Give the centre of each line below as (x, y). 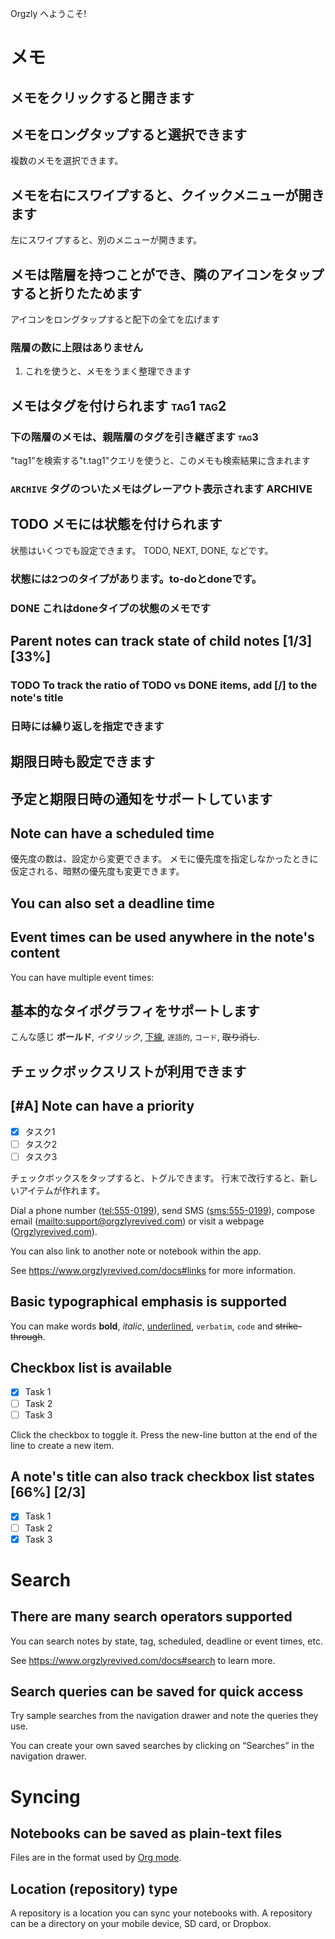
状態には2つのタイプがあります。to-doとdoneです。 (136, 579)
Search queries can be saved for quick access (157, 1692)
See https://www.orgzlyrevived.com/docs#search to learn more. (143, 1660)
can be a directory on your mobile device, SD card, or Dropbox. (141, 1924)
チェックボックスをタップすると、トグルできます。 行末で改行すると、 (155, 1178)
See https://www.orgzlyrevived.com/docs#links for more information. (153, 1270)
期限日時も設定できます (82, 762)
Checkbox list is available (91, 1368)
